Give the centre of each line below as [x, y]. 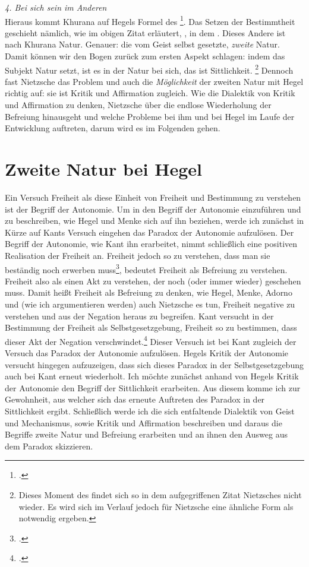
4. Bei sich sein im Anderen [56, 7]
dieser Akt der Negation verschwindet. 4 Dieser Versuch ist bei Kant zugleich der [151, 340]
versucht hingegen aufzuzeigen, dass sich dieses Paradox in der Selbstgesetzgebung [154, 364]
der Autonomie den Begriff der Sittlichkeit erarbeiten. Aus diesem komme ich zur [153, 387]
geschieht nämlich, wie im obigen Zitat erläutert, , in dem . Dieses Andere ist [145, 32]
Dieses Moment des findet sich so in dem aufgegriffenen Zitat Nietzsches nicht [160, 494]
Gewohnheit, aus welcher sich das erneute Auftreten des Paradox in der [135, 399]
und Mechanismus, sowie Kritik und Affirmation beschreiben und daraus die [144, 422]
